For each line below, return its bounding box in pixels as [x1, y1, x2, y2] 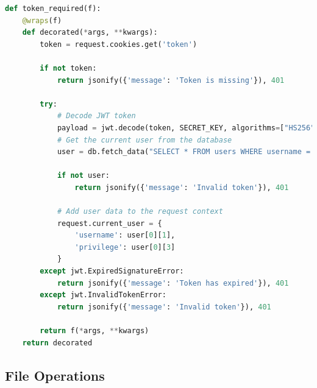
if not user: [57, 171, 110, 180]
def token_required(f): [5, 4, 101, 13]
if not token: [40, 63, 97, 72]
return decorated [22, 338, 93, 347]
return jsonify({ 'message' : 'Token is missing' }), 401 [57, 76, 285, 85]
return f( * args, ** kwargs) [40, 326, 149, 336]
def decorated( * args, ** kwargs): [22, 28, 158, 37]
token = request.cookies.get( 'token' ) [40, 40, 198, 49]
